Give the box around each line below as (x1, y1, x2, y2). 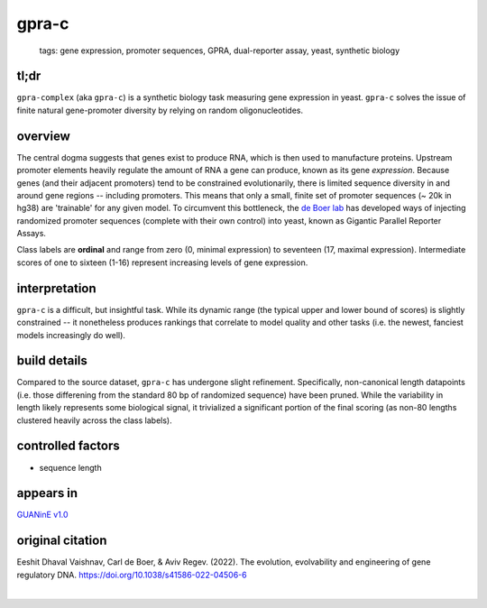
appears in (16, 485, 78, 501)
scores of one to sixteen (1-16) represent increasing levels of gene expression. (16, 257, 308, 268)
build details (16, 353, 87, 369)
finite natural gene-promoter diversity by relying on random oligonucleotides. (16, 105, 304, 115)
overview (16, 128, 71, 143)
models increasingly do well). (16, 329, 126, 340)
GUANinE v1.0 (16, 510, 69, 520)
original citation (16, 533, 107, 548)
